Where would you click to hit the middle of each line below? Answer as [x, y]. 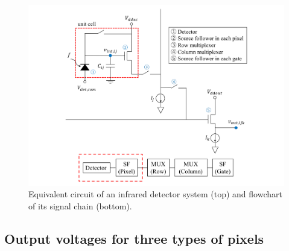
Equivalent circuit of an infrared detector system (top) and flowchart [155, 194]
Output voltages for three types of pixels [134, 238]
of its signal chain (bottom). [80, 205]
